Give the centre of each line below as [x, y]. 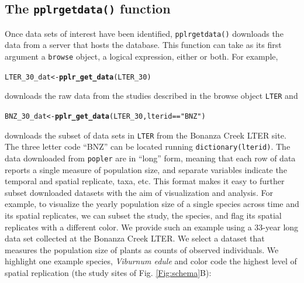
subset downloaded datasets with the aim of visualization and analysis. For [139, 192]
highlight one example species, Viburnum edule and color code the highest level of [151, 261]
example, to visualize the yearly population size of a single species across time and [152, 204]
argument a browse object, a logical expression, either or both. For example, [141, 56]
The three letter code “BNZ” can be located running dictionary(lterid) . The [148, 146]
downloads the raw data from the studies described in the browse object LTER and [151, 96]
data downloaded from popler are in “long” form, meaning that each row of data [150, 158]
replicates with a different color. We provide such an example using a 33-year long [152, 227]
